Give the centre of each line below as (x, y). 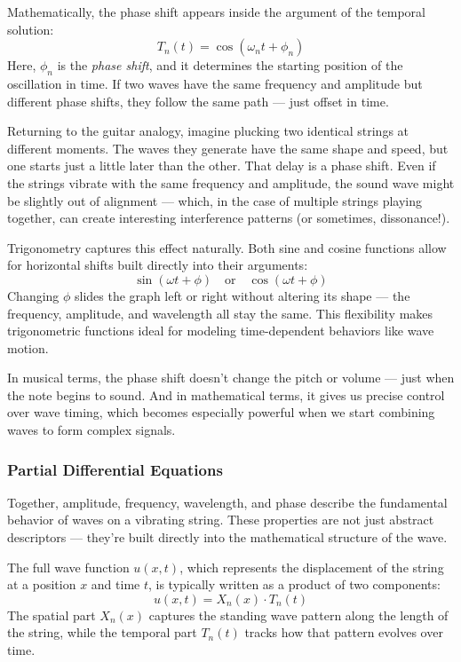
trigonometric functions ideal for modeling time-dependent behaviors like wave (221, 331)
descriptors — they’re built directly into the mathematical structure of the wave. (227, 537)
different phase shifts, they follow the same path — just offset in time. (198, 101)
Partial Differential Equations (115, 469)
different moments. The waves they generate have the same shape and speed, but (228, 148)
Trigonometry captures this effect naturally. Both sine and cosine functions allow (227, 247)
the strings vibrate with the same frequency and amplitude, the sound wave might (231, 182)
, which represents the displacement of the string (312, 567)
